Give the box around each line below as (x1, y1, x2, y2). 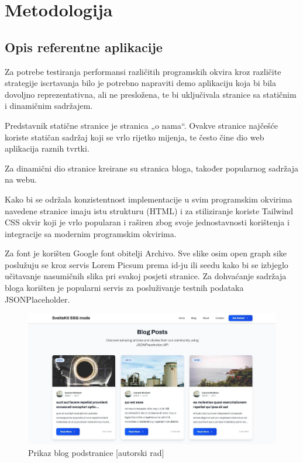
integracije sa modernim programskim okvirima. (5, 227, 177, 239)
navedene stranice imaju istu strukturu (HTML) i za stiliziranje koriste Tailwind (5, 204, 294, 217)
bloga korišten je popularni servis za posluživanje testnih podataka (5, 282, 244, 294)
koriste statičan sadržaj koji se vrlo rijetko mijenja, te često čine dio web (5, 131, 264, 143)
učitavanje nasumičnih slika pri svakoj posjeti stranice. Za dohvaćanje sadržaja (5, 270, 287, 282)
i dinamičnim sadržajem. (5, 100, 93, 112)
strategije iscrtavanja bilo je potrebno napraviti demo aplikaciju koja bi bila (5, 77, 276, 89)
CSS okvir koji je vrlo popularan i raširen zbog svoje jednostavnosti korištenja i (5, 216, 290, 228)
